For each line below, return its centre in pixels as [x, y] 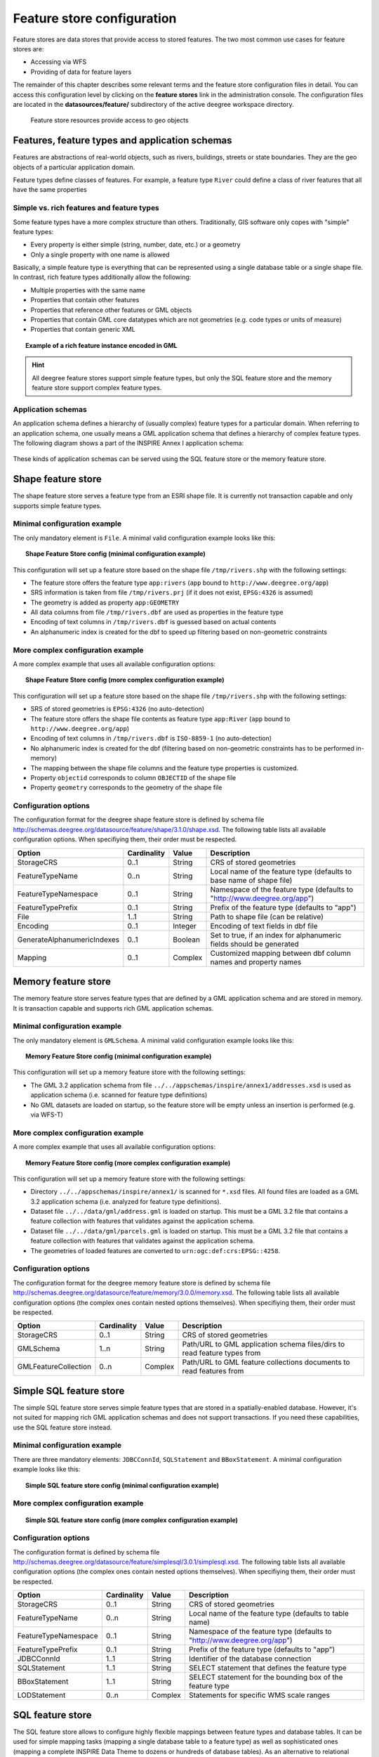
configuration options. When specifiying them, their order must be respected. [125, 839]
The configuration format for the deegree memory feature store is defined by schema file [142, 1283]
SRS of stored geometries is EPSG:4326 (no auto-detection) [118, 709]
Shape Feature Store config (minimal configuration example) [116, 554]
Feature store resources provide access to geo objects [109, 120]
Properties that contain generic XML [83, 330]
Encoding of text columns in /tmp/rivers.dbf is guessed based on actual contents [153, 622]
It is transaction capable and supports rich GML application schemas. [113, 1008]
